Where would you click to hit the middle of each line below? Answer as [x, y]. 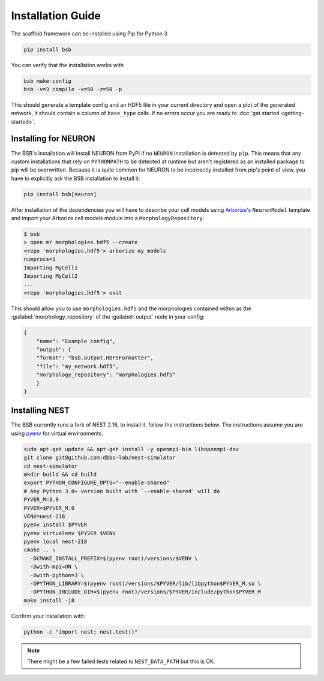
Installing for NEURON [53, 139]
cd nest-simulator [51, 466]
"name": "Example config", [76, 341]
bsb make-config [48, 81]
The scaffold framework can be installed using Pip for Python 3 [89, 34]
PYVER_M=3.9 [41, 500]
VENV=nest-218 [44, 516]
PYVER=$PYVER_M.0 [49, 508]
